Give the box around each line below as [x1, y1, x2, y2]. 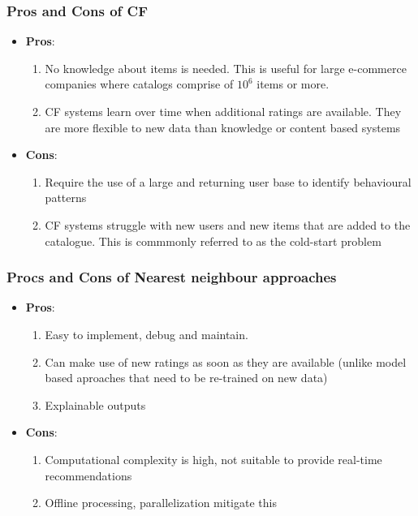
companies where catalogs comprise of [45, 75, 234, 92]
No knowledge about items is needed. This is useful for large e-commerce [45, 59, 407, 76]
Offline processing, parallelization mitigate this [45, 494, 277, 511]
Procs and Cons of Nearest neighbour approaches [6, 267, 337, 287]
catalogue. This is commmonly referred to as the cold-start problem [45, 232, 381, 249]
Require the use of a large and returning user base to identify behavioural [45, 173, 412, 190]
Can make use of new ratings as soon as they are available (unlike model [45, 353, 407, 370]
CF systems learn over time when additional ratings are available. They [45, 103, 402, 119]
